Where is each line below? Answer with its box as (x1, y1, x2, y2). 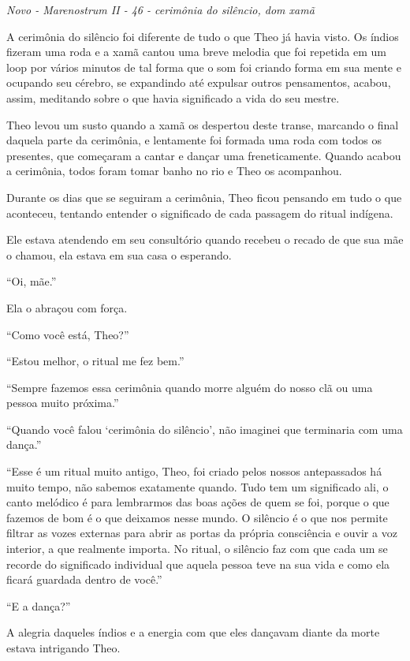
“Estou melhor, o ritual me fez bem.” (6, 353, 184, 369)
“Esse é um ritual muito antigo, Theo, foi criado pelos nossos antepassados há (6, 463, 382, 480)
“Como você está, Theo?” (6, 326, 129, 342)
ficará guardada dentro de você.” (6, 571, 162, 588)
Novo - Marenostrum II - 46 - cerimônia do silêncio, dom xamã (6, 2, 315, 17)
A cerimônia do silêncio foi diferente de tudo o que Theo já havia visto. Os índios (6, 28, 399, 44)
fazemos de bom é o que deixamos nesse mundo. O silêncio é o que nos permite (6, 509, 388, 525)
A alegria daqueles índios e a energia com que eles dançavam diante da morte (6, 624, 380, 640)
